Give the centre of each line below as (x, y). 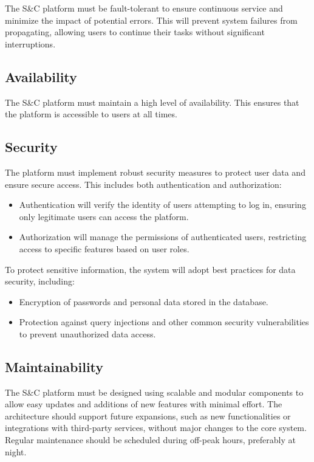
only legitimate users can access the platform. (104, 216)
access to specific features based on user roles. (104, 248)
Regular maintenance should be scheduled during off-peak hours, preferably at (150, 440)
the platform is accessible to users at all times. (91, 114)
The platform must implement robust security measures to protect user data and (155, 172)
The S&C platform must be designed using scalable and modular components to (154, 392)
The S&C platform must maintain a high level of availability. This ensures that (152, 102)
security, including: (40, 281)
